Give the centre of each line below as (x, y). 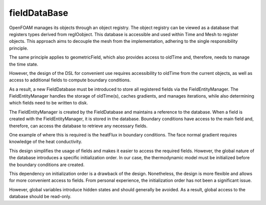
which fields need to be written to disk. (49, 103)
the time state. (24, 64)
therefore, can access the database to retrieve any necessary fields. (78, 126)
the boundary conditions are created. (47, 165)
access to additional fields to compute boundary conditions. (70, 80)
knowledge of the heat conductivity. (46, 142)
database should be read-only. (40, 197)
